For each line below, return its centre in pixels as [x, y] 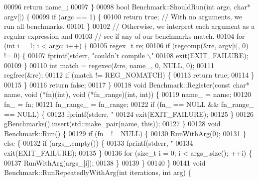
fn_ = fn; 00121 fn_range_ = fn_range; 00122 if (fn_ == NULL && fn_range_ [129, 104]
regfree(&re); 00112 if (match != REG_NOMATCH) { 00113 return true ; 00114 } [129, 75]
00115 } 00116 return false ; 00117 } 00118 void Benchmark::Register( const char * [127, 84]
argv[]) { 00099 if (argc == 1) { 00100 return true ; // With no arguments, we [123, 16]
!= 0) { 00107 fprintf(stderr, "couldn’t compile [74, 55]
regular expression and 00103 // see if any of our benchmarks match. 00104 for [125, 36]
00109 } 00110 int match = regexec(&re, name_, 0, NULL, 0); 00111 [109, 65]
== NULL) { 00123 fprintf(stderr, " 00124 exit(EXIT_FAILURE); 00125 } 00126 [129, 114]
